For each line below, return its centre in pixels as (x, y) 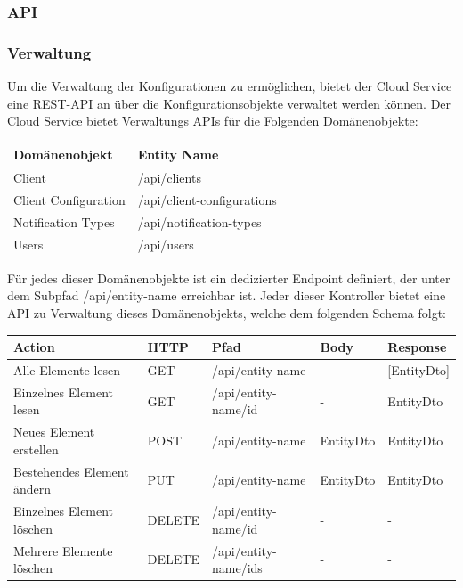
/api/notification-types (199, 221)
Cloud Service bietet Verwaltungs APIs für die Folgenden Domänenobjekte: (213, 121)
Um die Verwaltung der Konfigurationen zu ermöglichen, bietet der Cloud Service (230, 86)
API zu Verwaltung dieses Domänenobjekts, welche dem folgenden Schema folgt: (227, 313)
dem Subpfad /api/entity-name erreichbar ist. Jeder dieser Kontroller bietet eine (227, 295)
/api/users (166, 244)
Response (417, 347)
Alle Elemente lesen (67, 369)
